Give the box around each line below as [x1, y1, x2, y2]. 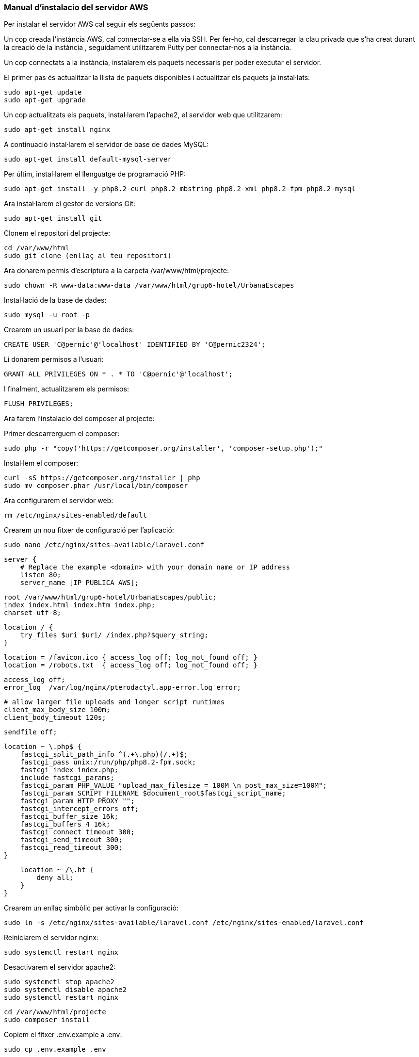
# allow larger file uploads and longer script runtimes [4, 698, 225, 706]
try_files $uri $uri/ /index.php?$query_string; [20, 631, 209, 639]
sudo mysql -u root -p [4, 311, 90, 319]
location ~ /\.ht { [20, 866, 94, 874]
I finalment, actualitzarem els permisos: [4, 385, 129, 393]
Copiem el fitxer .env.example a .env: [4, 1030, 122, 1039]
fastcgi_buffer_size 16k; [20, 813, 119, 821]
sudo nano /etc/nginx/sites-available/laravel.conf [4, 541, 205, 549]
